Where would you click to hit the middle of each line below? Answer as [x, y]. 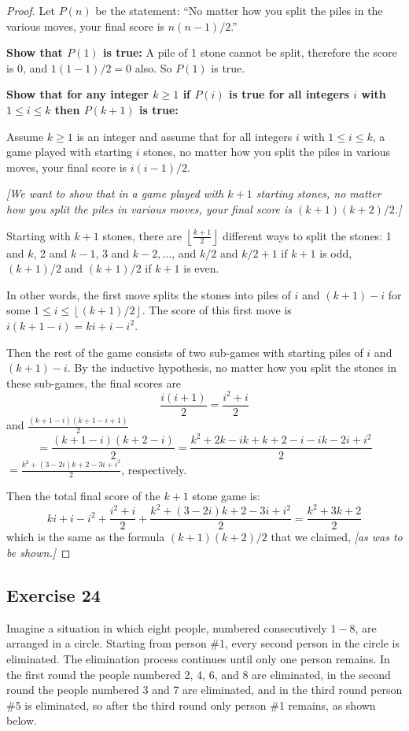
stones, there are [142, 235]
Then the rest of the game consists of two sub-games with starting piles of [185, 352]
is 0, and [27, 67]
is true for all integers [289, 94]
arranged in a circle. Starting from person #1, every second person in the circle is [203, 643]
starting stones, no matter [319, 193]
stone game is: [226, 496]
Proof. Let [31, 10]
